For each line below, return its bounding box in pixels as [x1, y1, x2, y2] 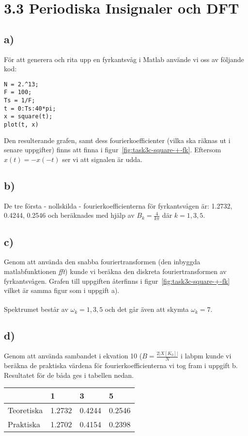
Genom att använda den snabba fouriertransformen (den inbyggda [4, 257, 201, 267]
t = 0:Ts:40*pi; [4, 105, 56, 112]
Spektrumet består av [4, 304, 68, 314]
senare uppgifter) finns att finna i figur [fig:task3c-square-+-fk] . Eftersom [4, 145, 221, 155]
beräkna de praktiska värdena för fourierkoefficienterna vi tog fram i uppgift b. [4, 360, 238, 371]
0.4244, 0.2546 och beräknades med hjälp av [4, 210, 135, 220]
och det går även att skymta [105, 304, 189, 314]
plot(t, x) [4, 121, 39, 129]
